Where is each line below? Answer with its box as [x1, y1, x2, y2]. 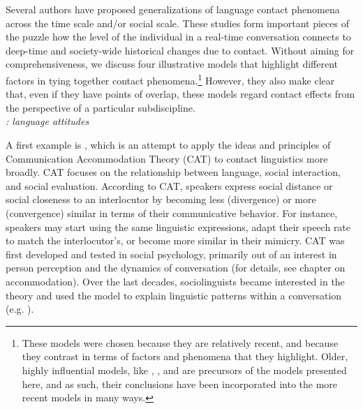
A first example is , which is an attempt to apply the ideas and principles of [6, 137, 331, 151]
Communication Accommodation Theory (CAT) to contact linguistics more [6, 151, 328, 165]
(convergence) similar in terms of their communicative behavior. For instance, [6, 205, 338, 220]
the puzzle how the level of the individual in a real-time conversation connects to [6, 29, 351, 44]
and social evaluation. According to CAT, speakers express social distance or [6, 178, 333, 193]
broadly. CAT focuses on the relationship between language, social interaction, [6, 165, 341, 179]
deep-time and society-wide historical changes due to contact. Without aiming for [6, 43, 355, 57]
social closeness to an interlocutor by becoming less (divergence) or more [6, 192, 316, 207]
